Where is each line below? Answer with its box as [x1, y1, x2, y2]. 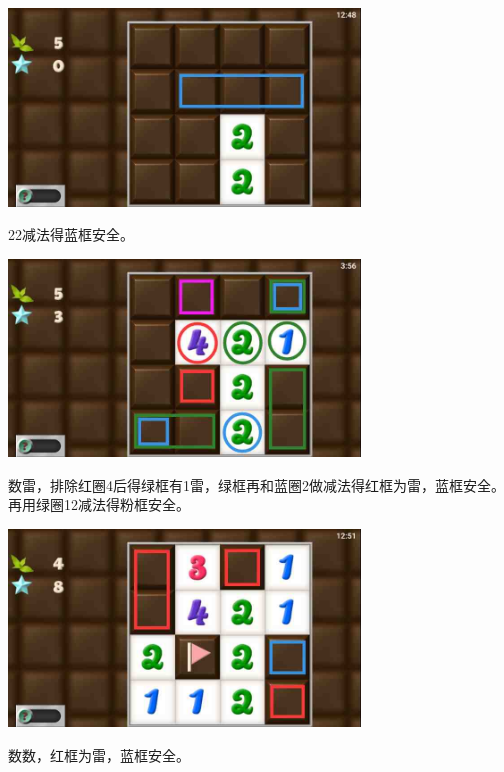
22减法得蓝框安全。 [8, 224, 134, 245]
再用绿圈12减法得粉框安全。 [8, 494, 190, 515]
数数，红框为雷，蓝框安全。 [8, 744, 190, 765]
